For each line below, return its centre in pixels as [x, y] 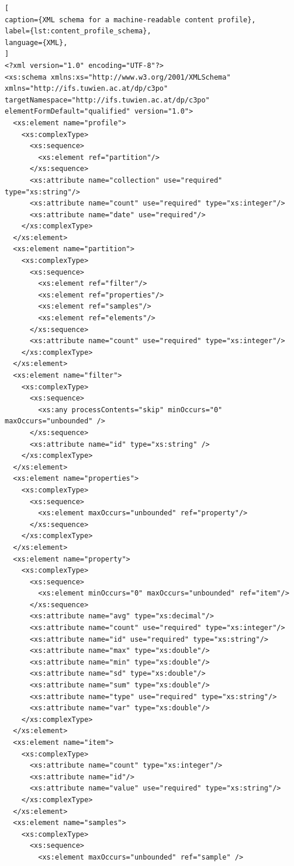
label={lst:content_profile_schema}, [78, 31]
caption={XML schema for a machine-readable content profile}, [130, 20]
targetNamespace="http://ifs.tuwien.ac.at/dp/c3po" [107, 100]
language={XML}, [36, 42]
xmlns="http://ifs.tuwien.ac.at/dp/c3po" [87, 89]
